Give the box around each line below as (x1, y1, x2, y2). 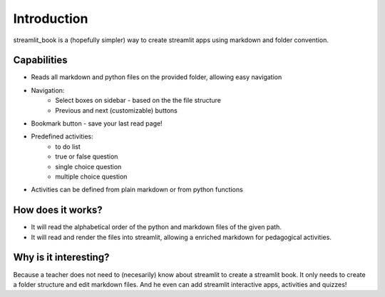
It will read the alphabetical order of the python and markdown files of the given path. (31, 223, 282, 231)
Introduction (13, 11, 88, 26)
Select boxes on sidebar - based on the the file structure (55, 96, 221, 105)
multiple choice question (55, 172, 128, 181)
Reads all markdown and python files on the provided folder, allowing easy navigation (31, 73, 282, 81)
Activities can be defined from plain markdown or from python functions (31, 186, 244, 194)
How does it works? (13, 204, 103, 216)
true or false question (55, 152, 118, 161)
